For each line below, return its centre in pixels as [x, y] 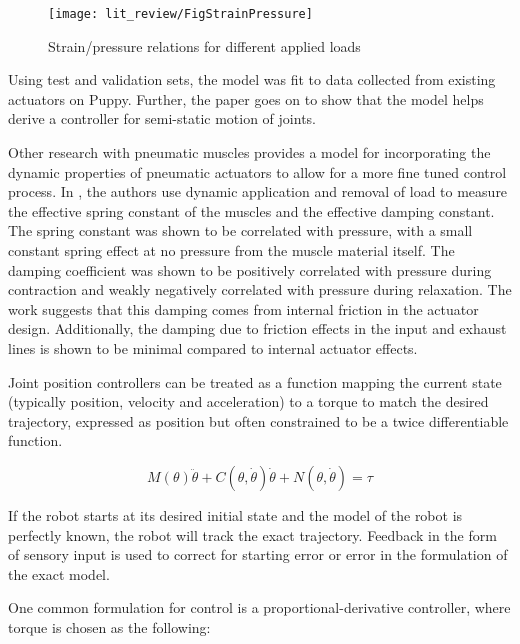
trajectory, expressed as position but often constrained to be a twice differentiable [258, 420]
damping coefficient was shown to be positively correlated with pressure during [250, 269]
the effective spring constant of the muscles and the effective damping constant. [251, 210]
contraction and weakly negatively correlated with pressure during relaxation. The [260, 289]
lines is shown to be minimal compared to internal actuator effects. [213, 347]
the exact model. [59, 573]
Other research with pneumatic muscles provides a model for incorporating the [249, 152]
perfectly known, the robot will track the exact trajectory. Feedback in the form [252, 534]
